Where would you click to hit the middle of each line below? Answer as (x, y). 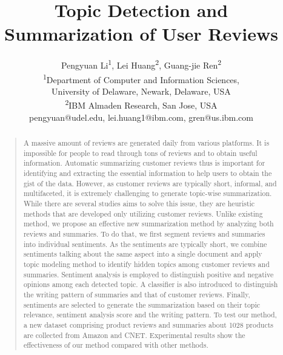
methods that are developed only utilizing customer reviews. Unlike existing (143, 213)
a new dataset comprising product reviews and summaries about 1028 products (148, 324)
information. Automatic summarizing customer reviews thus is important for (144, 163)
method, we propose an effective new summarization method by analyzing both (148, 224)
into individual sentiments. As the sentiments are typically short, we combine (145, 244)
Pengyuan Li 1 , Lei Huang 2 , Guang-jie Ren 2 (141, 64)
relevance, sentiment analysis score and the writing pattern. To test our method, (150, 315)
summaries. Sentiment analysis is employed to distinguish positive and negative (148, 274)
